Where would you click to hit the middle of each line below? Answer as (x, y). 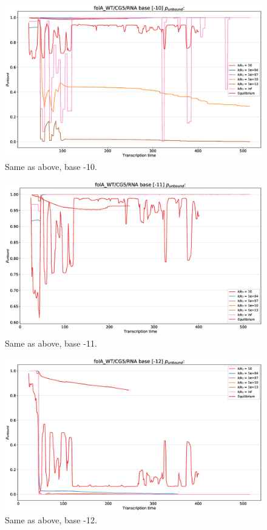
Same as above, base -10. (51, 167)
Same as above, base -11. (51, 343)
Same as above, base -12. (51, 519)
